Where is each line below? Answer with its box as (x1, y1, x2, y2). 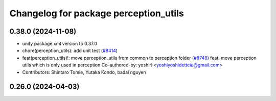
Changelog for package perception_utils (9, 8, 184, 19)
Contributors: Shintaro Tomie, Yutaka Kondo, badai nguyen (22, 69, 146, 75)
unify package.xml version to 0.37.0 (22, 41, 97, 47)
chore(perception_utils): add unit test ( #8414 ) (22, 47, 118, 54)
